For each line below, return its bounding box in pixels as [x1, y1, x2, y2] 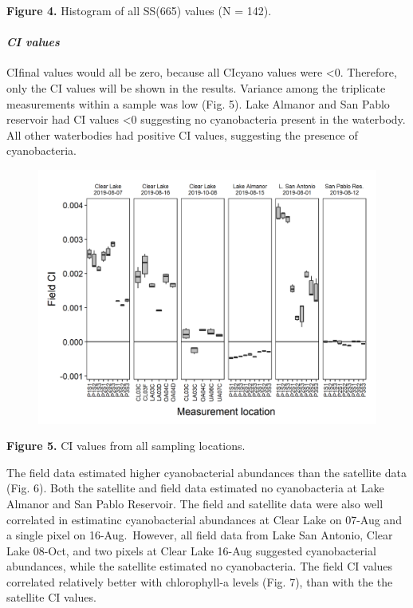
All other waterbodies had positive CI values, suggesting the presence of [6, 126, 358, 143]
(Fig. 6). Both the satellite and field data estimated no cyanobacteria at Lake [6, 480, 384, 496]
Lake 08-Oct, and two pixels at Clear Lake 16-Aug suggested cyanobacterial [6, 542, 376, 559]
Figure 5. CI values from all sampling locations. [6, 437, 246, 454]
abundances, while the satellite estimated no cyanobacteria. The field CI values [6, 558, 393, 574]
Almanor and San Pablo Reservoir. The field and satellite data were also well [6, 495, 383, 511]
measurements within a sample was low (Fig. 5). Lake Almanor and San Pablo [6, 95, 390, 112]
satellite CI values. [6, 589, 96, 606]
